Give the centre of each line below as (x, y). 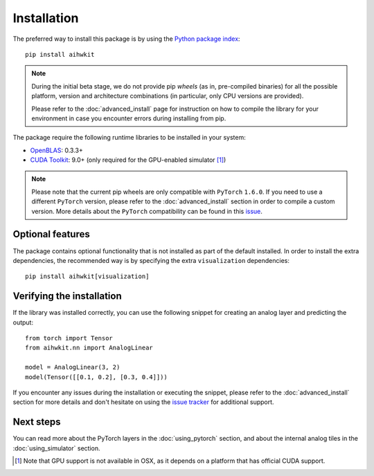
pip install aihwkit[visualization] (87, 276)
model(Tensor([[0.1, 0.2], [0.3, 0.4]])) (96, 377)
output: (23, 322)
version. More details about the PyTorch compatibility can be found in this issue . (147, 211)
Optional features (51, 234)
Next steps (37, 422)
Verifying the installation (67, 296)
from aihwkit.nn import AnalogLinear (89, 348)
